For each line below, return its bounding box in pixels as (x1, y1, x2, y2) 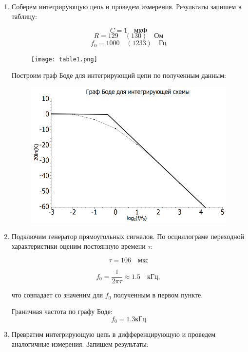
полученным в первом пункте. (114, 290, 203, 300)
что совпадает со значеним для (11, 290, 103, 300)
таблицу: (11, 11, 37, 21)
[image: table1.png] (31, 56, 97, 63)
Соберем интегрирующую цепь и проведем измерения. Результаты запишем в (11, 1, 242, 11)
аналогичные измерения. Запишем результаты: (11, 338, 149, 349)
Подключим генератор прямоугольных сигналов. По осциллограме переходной (11, 231, 245, 241)
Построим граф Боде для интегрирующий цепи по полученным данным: (11, 70, 227, 80)
